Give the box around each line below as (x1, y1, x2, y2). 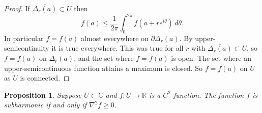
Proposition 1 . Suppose (4, 89, 81, 100)
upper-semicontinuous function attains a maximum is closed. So (4, 62, 203, 73)
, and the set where (74, 53, 134, 63)
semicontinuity (4, 43, 49, 53)
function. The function (173, 89, 244, 100)
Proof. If (4, 3, 30, 13)
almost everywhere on (81, 32, 149, 43)
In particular (4, 32, 44, 43)
